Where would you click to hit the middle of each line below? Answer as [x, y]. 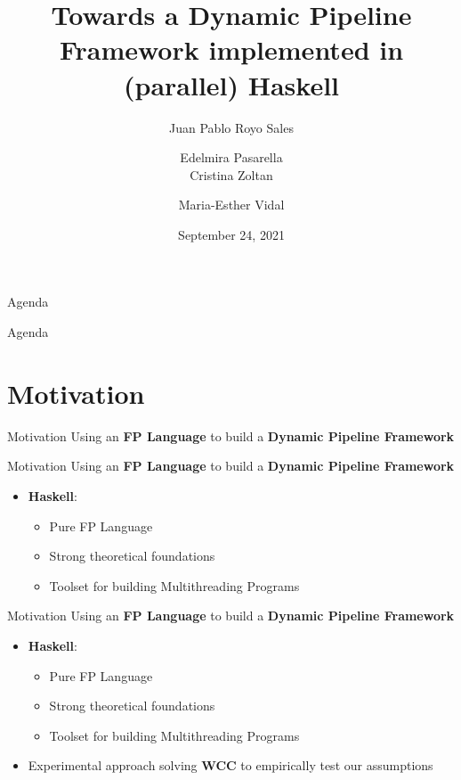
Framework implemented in [231, 49]
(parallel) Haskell [231, 84]
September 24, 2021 [231, 234]
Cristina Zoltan [231, 174]
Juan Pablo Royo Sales [231, 127]
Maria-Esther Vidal [231, 205]
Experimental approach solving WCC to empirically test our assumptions [230, 765]
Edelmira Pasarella [231, 157]
